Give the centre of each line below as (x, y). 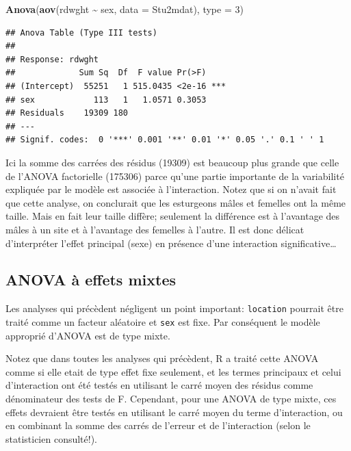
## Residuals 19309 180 (67, 113)
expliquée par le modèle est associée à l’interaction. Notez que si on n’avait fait (171, 189)
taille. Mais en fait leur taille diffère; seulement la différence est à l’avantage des (173, 216)
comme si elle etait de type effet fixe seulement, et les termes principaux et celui (173, 371)
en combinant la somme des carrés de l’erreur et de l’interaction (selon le (158, 425)
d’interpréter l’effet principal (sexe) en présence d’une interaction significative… (171, 243)
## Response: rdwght (52, 59)
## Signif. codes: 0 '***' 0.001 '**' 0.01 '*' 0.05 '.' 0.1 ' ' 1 (165, 140)
